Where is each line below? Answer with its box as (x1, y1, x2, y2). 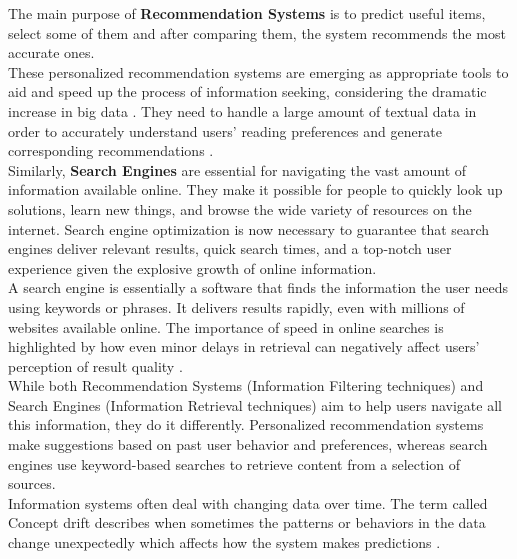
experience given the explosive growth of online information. (8, 257, 377, 278)
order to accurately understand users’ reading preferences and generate (8, 120, 442, 141)
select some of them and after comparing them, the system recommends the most (8, 22, 506, 43)
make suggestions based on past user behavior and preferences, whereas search (8, 434, 488, 455)
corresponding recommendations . (8, 140, 214, 161)
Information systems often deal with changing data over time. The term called (8, 492, 488, 513)
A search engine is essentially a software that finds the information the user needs (8, 277, 509, 298)
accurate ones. (8, 42, 95, 63)
